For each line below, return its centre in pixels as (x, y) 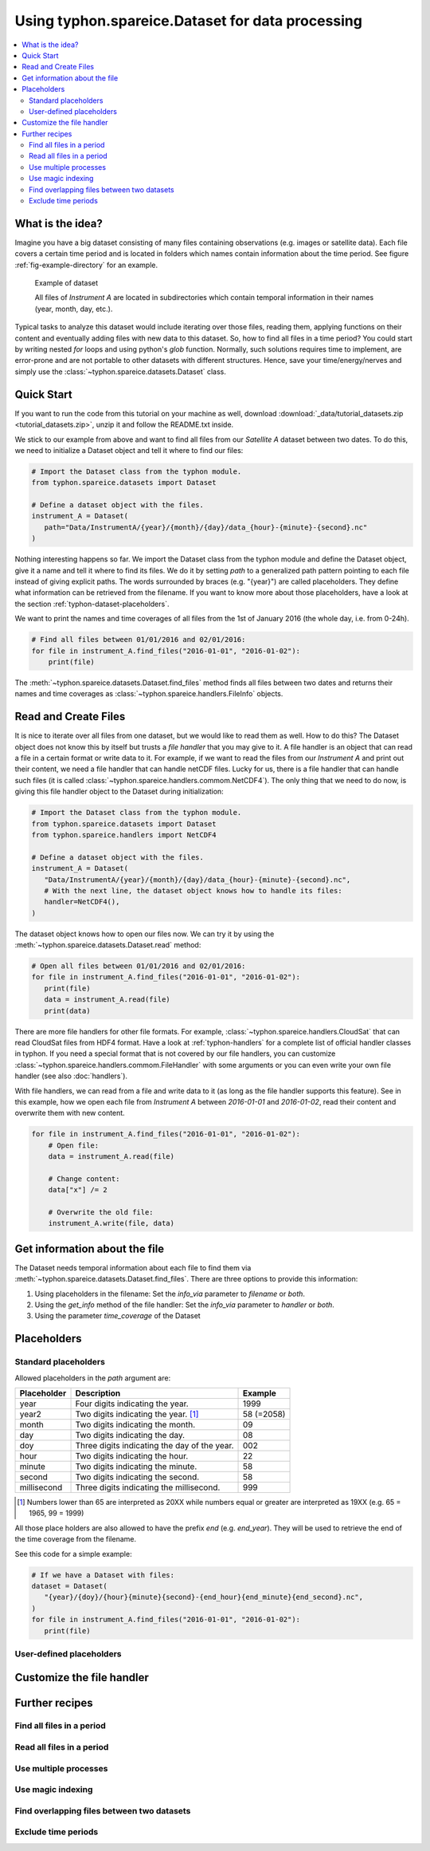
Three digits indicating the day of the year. (154, 1446)
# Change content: (84, 1179)
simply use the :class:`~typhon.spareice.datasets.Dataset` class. (120, 372)
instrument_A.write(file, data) (111, 1223)
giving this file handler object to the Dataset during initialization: (119, 792)
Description (98, 1393)
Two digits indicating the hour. (132, 1456)
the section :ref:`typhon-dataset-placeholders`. (92, 604)
